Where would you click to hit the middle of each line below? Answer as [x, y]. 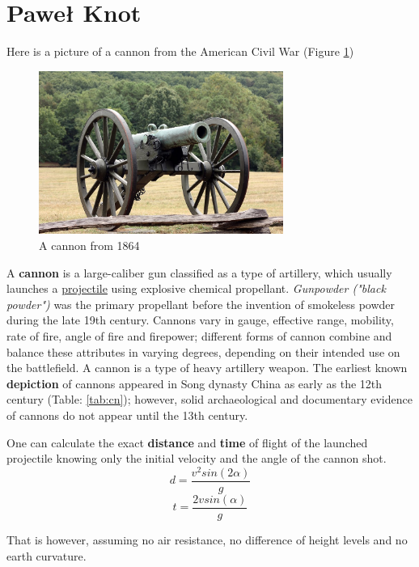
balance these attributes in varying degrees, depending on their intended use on [203, 351]
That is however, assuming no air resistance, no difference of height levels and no [207, 539]
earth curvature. [47, 555]
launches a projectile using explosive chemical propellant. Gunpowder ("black [196, 288]
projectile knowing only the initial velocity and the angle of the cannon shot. [197, 458]
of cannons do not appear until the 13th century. [127, 415]
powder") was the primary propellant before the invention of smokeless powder [201, 304]
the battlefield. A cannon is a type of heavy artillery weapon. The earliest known [207, 368]
